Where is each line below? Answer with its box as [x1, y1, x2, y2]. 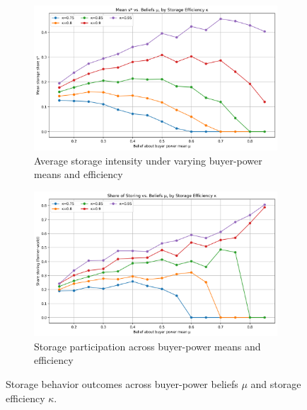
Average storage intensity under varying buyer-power [34, 153, 262, 167]
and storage [250, 377, 301, 392]
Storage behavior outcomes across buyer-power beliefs [6, 377, 238, 392]
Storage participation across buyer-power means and [34, 338, 261, 353]
